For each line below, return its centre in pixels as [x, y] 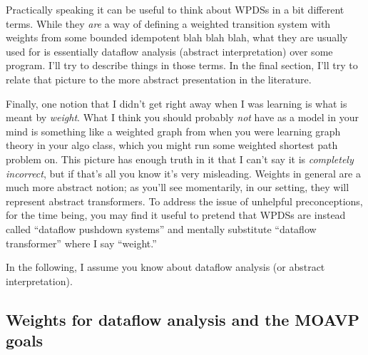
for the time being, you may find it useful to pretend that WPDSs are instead [176, 215]
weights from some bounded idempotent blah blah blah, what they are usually [177, 37]
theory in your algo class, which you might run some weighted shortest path [172, 145]
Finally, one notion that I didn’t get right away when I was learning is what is [177, 103]
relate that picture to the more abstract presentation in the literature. [159, 79]
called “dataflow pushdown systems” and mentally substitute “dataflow [161, 228]
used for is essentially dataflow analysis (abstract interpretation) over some [169, 51]
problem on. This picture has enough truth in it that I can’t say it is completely [180, 159]
